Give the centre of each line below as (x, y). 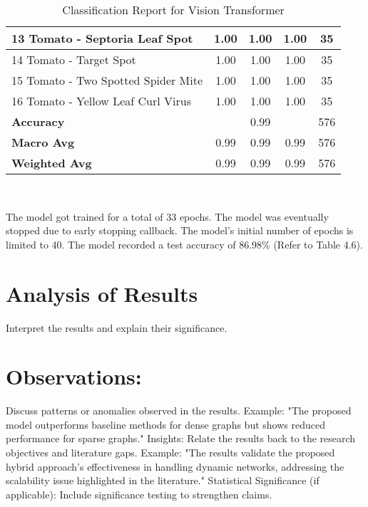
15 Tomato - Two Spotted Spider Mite (107, 80)
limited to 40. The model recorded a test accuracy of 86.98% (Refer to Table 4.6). (184, 244)
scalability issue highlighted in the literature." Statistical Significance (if (163, 480)
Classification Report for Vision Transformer (173, 10)
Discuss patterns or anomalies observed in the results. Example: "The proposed (179, 411)
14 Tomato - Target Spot (74, 59)
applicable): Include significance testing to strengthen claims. (139, 494)
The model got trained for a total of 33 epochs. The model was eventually (167, 216)
